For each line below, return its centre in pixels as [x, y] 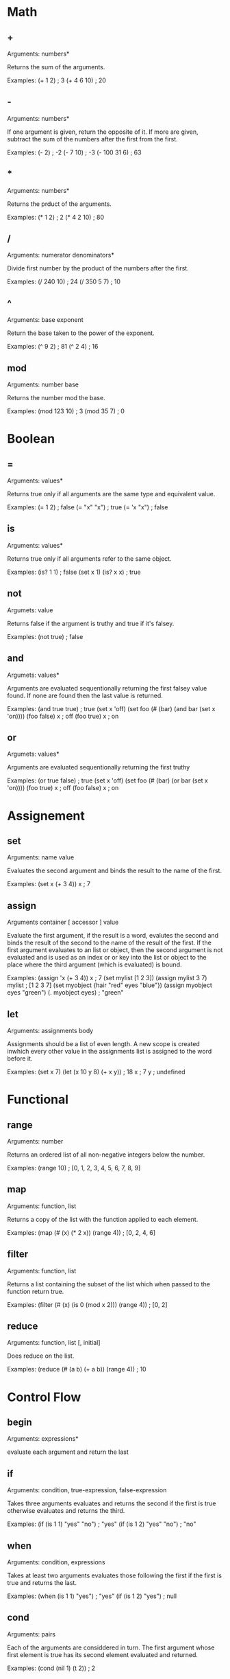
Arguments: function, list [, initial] [54, 1343]
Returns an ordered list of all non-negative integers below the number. [106, 1155]
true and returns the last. [42, 1583]
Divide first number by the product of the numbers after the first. [98, 268]
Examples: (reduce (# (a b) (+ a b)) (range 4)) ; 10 [77, 1369]
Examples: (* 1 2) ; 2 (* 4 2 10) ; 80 [56, 217]
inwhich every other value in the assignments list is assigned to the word [110, 1051]
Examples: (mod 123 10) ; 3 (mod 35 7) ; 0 [66, 411]
